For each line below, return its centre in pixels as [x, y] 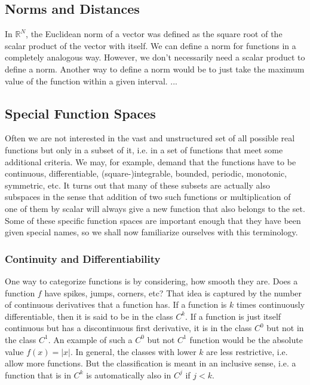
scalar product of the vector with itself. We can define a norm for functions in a [151, 45]
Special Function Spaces [80, 113]
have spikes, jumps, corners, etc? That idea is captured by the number [173, 292]
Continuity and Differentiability [83, 258]
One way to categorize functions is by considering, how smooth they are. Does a [151, 281]
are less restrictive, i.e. [247, 351]
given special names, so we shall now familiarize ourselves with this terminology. [151, 232]
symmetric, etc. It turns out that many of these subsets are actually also [137, 185]
